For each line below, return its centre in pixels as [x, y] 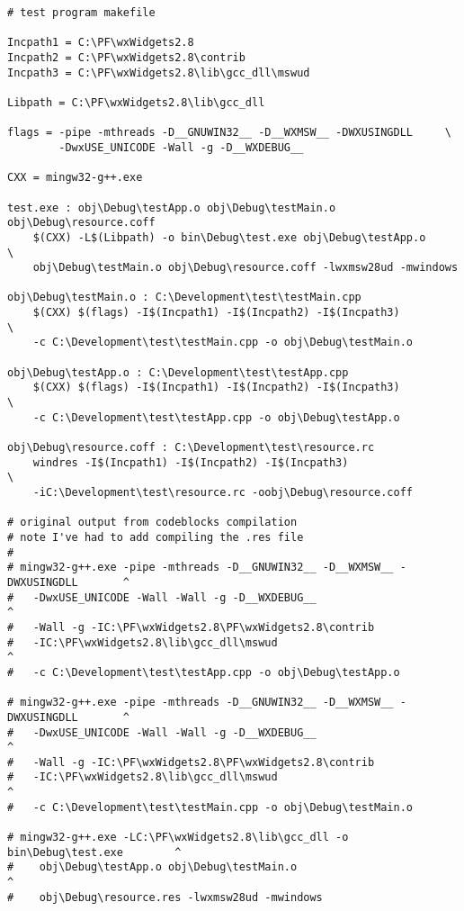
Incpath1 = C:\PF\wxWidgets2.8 [101, 43]
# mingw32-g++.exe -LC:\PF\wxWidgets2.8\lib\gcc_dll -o [178, 838]
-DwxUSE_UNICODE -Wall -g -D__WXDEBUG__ [181, 147]
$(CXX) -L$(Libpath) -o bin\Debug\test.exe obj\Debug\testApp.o [229, 237]
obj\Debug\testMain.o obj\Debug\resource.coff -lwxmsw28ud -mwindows [245, 268]
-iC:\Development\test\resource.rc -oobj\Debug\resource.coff [223, 492]
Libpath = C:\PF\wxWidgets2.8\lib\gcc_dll [136, 102]
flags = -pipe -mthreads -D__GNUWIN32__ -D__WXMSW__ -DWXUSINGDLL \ [229, 133]
